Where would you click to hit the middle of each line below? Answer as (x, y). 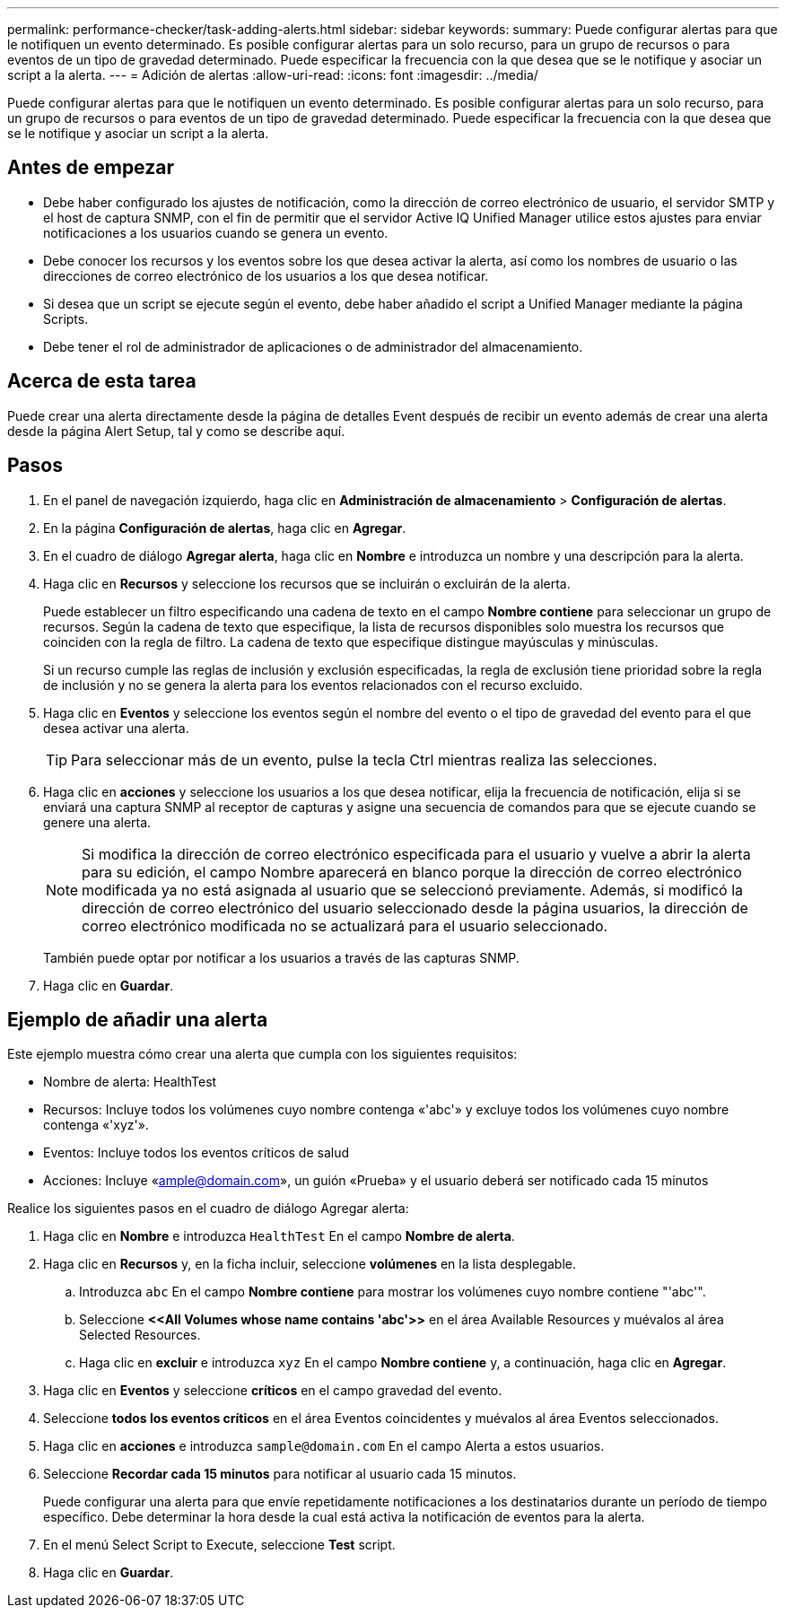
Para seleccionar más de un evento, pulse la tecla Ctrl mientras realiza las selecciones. (364, 759)
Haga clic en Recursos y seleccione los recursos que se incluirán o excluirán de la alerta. (307, 583)
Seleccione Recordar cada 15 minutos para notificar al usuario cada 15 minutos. (280, 1474)
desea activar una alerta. (116, 728)
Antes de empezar (91, 168)
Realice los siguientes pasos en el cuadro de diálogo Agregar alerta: (208, 1209)
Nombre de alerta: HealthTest (130, 1082)
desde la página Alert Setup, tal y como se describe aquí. (176, 431)
